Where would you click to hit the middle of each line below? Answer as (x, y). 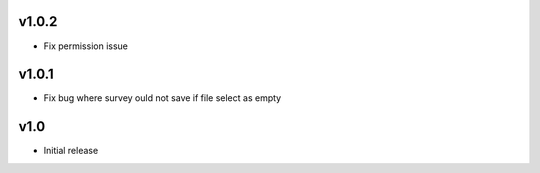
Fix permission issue (86, 46)
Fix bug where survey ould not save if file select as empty (162, 98)
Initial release (71, 151)
